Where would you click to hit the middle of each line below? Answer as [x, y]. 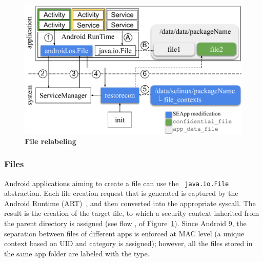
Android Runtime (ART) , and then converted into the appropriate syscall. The [130, 203]
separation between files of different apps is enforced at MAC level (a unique [124, 233]
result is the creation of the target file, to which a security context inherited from [132, 213]
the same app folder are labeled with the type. [77, 253]
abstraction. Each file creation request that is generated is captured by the [121, 193]
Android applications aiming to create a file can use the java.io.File [117, 183]
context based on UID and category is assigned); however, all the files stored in [128, 243]
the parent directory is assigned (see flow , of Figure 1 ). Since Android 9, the [125, 223]
